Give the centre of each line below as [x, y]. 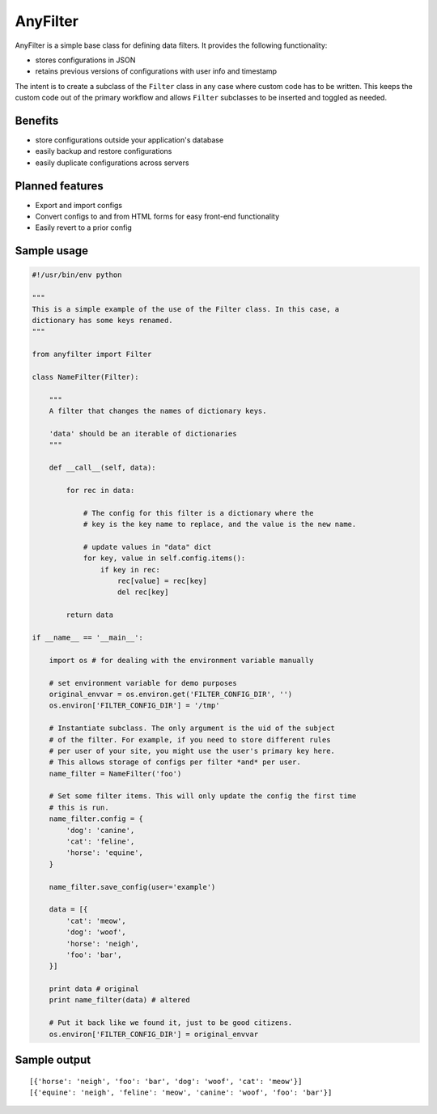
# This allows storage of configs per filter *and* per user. [175, 762]
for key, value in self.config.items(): [164, 558]
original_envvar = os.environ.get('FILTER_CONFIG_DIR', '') [171, 694]
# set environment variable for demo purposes [143, 683]
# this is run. [79, 807]
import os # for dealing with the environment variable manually [181, 660]
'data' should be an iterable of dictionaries [143, 434]
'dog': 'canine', [100, 830]
